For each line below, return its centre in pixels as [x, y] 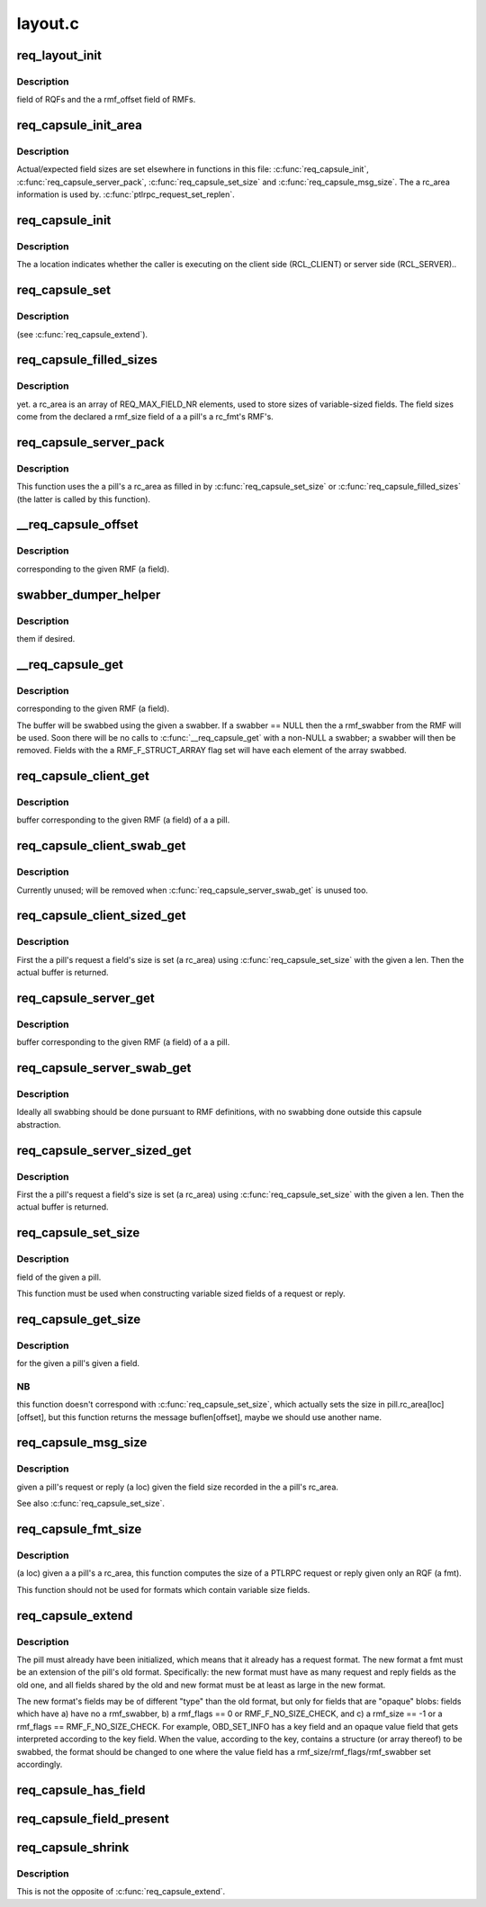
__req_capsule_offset [77, 525]
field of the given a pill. [59, 1277]
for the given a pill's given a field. [78, 1363]
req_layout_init [59, 55]
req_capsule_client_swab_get [101, 846]
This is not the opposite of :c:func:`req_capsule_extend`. [121, 1892]
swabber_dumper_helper [89, 594]
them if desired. [46, 638]
